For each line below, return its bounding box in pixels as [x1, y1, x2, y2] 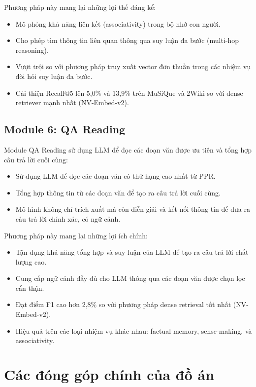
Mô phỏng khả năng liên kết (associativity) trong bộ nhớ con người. [15, 18, 221, 29]
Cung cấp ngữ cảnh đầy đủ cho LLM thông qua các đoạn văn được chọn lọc [15, 273, 245, 283]
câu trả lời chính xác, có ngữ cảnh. [15, 213, 121, 224]
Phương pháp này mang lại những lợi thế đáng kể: [4, 2, 156, 12]
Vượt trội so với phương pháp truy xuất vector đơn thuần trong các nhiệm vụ [15, 61, 251, 72]
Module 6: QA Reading [4, 121, 126, 137]
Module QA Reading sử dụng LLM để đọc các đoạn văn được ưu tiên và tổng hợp [4, 144, 252, 155]
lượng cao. [15, 256, 47, 267]
